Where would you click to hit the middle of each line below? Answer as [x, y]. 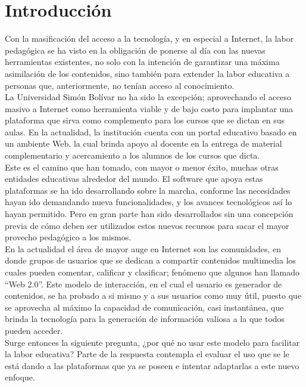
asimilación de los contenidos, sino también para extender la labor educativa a [147, 73]
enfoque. [20, 377]
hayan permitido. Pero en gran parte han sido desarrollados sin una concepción [149, 214]
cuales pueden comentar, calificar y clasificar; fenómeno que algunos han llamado [152, 272]
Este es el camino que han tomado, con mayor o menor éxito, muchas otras [142, 167]
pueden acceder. [34, 330]
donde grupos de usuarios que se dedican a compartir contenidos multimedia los [151, 260]
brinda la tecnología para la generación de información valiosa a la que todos [145, 319]
